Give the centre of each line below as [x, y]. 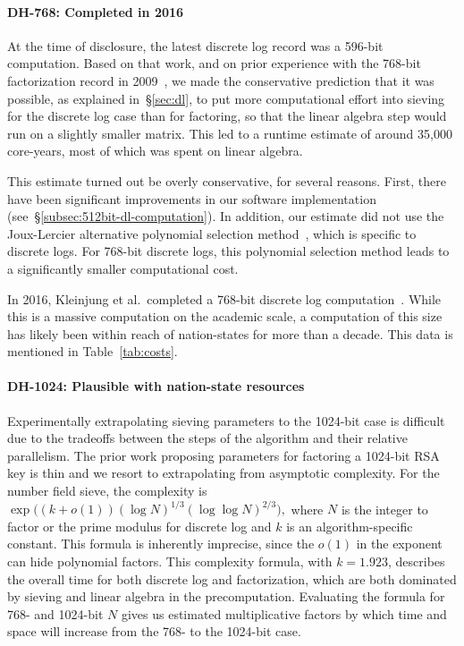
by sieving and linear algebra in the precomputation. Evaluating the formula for [226, 596]
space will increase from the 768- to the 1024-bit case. [154, 631]
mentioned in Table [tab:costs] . [93, 351]
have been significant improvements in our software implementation [192, 198]
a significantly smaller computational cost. [123, 268]
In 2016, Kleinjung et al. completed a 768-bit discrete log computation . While [224, 298]
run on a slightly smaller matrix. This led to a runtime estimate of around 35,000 [230, 133]
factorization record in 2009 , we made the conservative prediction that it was [221, 80]
